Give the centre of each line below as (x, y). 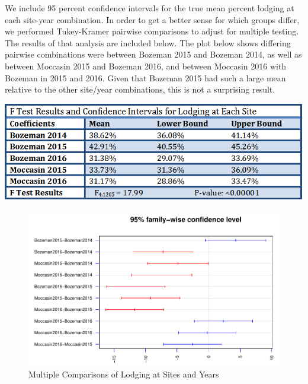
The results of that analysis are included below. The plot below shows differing (148, 42)
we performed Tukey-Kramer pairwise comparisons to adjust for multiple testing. (152, 31)
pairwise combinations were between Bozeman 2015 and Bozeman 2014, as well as (153, 54)
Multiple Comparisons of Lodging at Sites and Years (124, 374)
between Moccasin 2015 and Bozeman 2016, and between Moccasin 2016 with (146, 66)
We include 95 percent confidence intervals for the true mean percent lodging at (150, 8)
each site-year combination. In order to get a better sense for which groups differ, (152, 19)
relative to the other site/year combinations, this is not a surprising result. (140, 89)
